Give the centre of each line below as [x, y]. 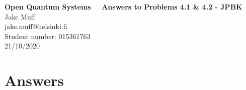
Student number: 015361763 [48, 36]
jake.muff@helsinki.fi [36, 26]
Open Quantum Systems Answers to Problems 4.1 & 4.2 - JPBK [124, 6]
